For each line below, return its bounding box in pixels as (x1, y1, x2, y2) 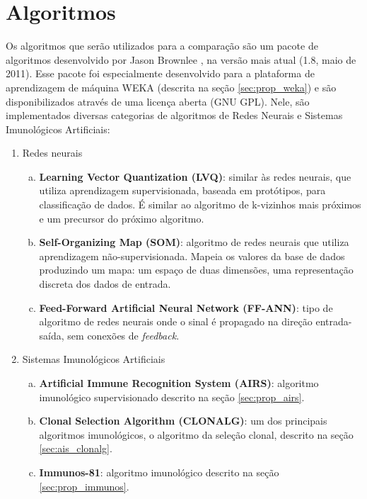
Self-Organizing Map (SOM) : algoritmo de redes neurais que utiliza (39, 235, 349, 250)
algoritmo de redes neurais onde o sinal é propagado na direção (39, 314, 313, 329)
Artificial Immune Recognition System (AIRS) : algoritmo (39, 376, 319, 390)
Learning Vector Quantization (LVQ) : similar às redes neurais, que (39, 169, 351, 184)
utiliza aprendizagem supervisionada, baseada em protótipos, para (39, 183, 326, 198)
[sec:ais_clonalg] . (39, 441, 112, 456)
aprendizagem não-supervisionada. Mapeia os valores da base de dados (39, 248, 345, 263)
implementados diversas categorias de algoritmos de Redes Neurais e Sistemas (6, 108, 343, 123)
